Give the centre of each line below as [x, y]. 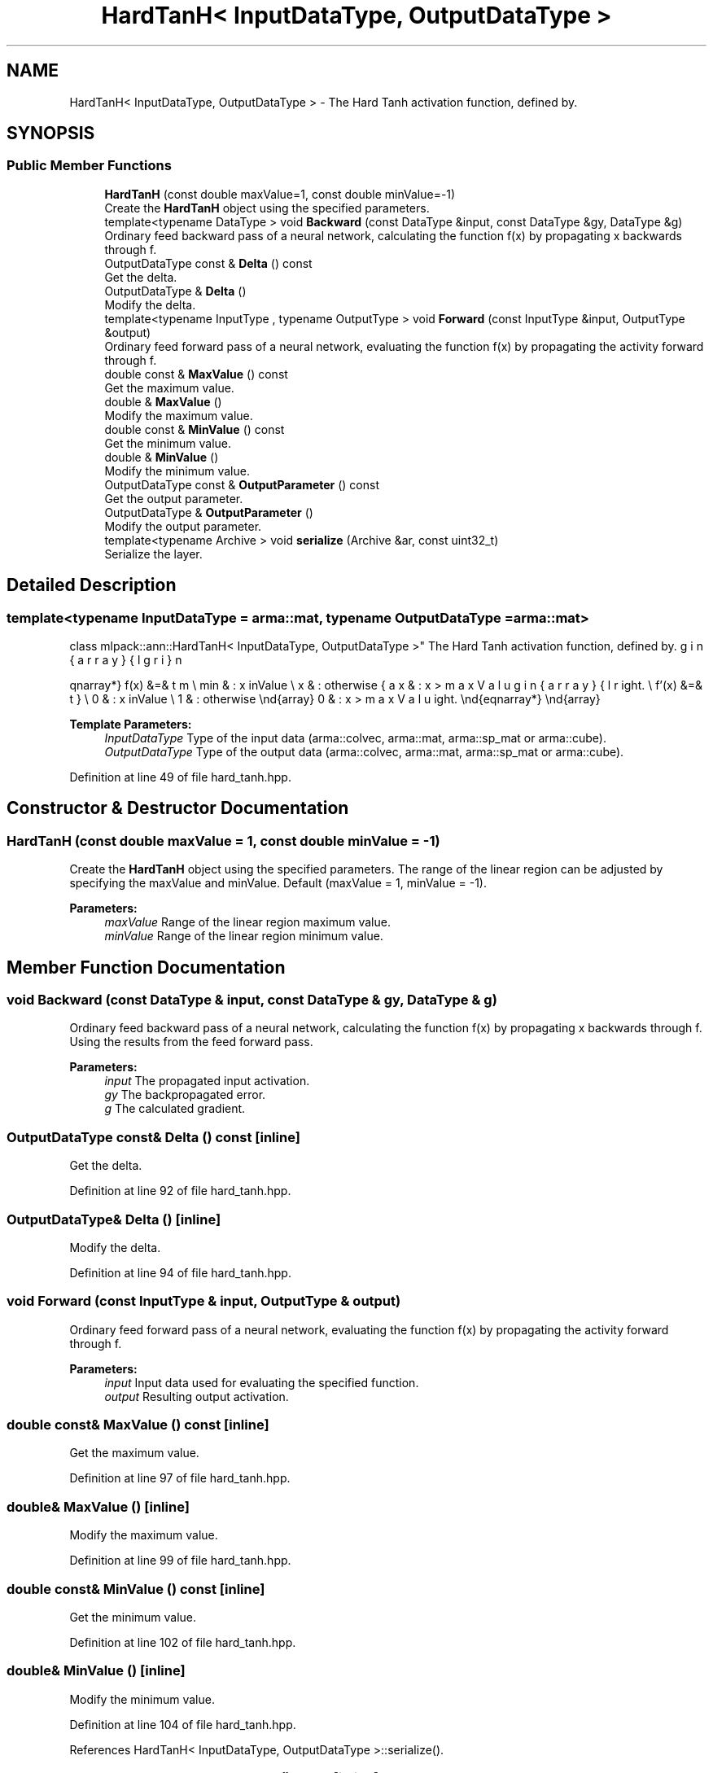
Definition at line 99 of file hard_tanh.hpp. [180, 1561]
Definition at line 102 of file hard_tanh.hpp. [183, 1642]
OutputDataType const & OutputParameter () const [242, 484]
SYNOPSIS [51, 134]
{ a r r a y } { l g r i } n [126, 660]
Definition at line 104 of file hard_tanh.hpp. [183, 1724]
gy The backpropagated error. [185, 1095]
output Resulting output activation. [197, 1396]
